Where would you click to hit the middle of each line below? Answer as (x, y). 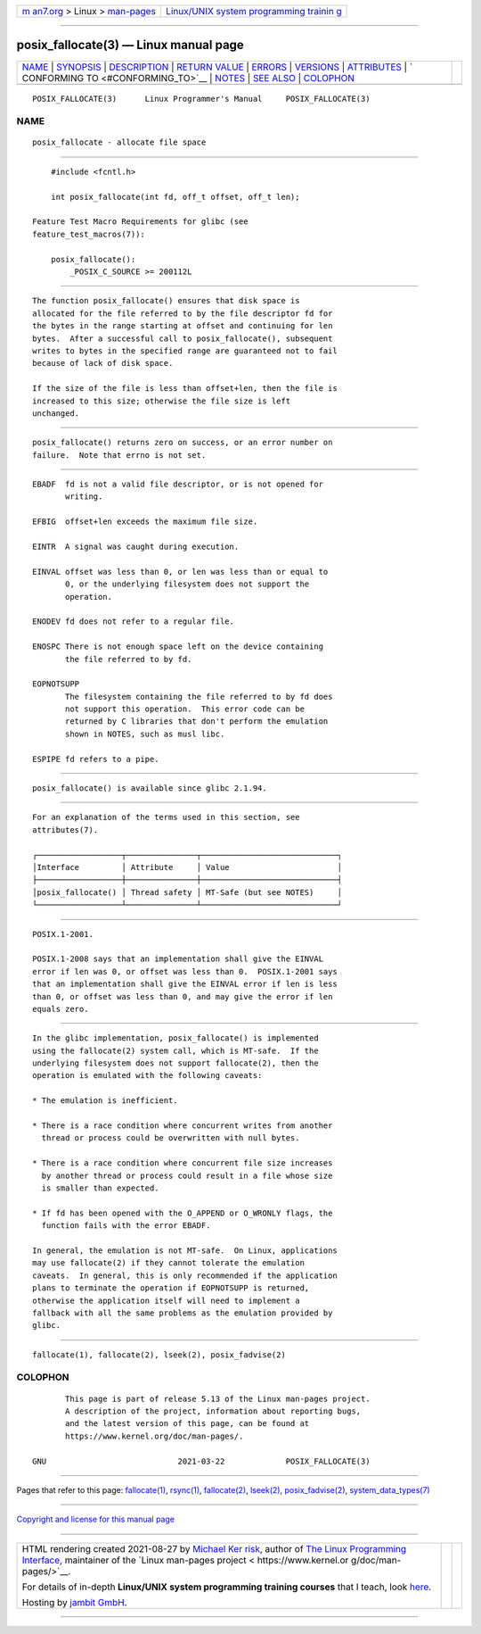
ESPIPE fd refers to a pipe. (96, 759)
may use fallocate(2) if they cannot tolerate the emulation (168, 1263)
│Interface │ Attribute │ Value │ (188, 867)
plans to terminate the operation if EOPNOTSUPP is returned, (171, 1288)
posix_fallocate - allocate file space (119, 142)
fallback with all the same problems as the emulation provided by (183, 1313)
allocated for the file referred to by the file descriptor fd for (183, 313)
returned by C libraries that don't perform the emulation (197, 722)
